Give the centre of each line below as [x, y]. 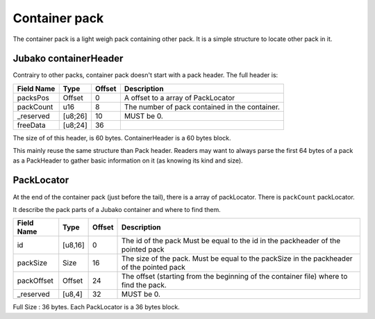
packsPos [33, 97]
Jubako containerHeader [68, 59]
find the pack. [144, 285]
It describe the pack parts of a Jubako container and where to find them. [117, 209]
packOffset [35, 281]
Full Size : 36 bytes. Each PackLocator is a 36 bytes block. [96, 307]
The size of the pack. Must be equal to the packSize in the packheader [237, 259]
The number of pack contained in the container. [202, 106]
